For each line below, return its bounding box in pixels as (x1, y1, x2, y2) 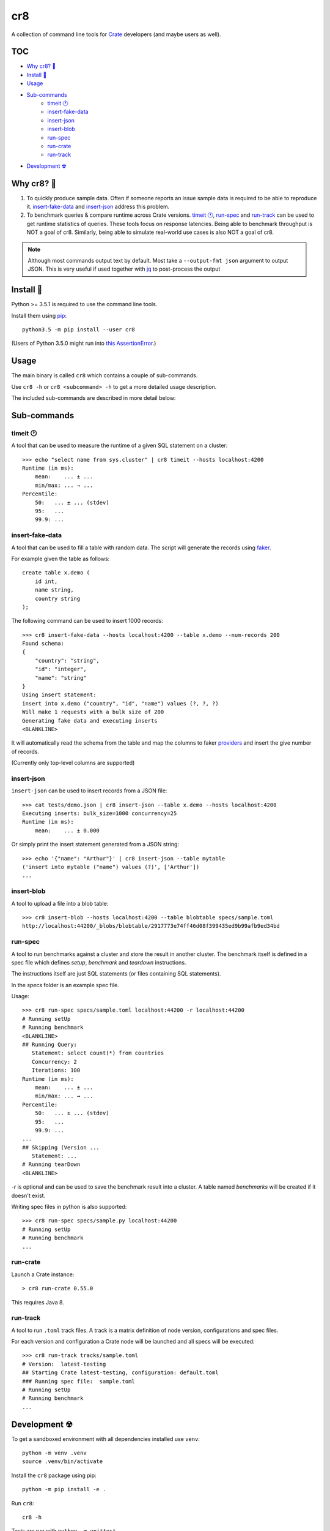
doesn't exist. (11, 1192, 46, 1199)
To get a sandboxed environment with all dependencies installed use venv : (11, 1435, 200, 1442)
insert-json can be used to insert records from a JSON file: (11, 787, 167, 794)
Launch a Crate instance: (11, 1271, 75, 1278)
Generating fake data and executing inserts (22, 717, 158, 724)
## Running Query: (22, 1041, 78, 1048)
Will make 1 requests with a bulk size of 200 (22, 709, 164, 716)
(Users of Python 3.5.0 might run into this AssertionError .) (11, 340, 156, 347)
